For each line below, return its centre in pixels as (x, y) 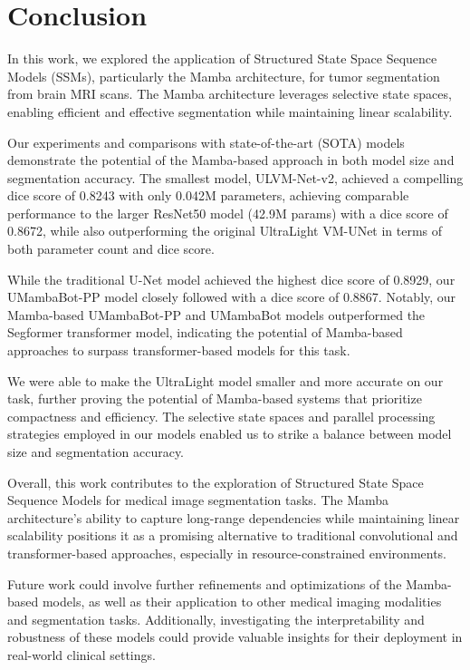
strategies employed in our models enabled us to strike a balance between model (230, 434)
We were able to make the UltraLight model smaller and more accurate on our (225, 380)
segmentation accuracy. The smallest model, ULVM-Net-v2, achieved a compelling (235, 177)
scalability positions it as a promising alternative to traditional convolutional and (233, 535)
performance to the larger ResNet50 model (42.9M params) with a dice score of (228, 213)
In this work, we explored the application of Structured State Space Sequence (222, 58)
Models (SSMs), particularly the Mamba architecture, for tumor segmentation (224, 76)
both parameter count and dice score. (111, 249)
